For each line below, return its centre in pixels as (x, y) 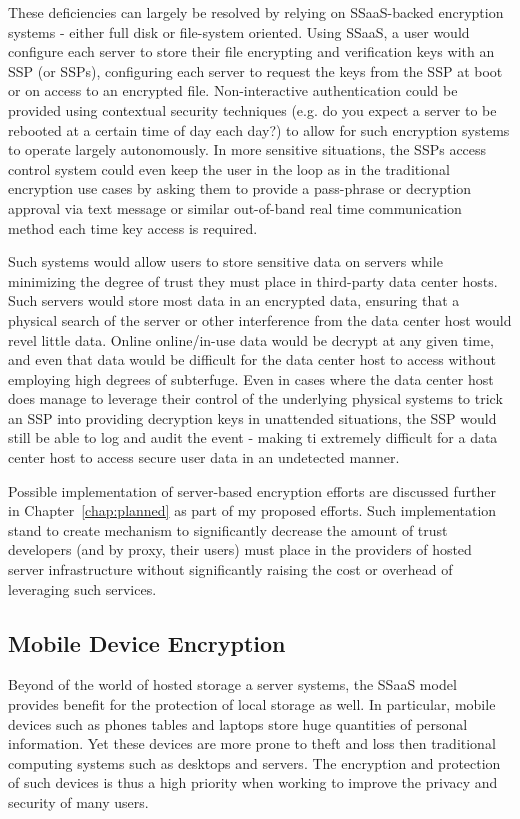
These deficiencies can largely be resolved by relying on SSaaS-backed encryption (256, 12)
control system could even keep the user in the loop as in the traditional (229, 168)
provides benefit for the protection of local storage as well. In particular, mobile (252, 704)
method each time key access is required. (133, 227)
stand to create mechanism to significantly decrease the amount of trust (228, 529)
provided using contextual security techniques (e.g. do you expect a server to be (252, 109)
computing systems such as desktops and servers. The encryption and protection (254, 762)
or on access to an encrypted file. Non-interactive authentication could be (233, 90)
